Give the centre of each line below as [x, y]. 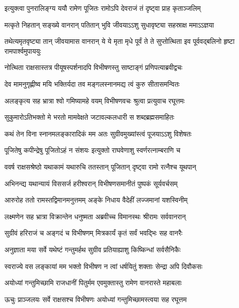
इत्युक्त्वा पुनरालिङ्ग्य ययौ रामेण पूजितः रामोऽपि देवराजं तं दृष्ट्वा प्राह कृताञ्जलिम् [103, 8]
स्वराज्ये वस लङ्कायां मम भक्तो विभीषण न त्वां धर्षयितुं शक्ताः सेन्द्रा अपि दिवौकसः [103, 266]
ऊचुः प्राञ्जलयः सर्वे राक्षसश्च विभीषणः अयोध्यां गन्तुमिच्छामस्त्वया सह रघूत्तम [96, 299]
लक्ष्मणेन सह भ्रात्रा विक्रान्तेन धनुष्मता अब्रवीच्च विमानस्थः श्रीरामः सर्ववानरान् [95, 216]
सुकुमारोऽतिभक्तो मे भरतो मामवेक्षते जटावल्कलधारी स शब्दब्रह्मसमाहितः [89, 117]
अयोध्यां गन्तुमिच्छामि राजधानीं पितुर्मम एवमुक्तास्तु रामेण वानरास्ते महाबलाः [93, 283]
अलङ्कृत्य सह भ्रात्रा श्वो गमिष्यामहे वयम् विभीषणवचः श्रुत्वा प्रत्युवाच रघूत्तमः [95, 100]
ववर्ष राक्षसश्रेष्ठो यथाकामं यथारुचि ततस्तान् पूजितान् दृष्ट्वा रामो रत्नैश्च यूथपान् [101, 166]
